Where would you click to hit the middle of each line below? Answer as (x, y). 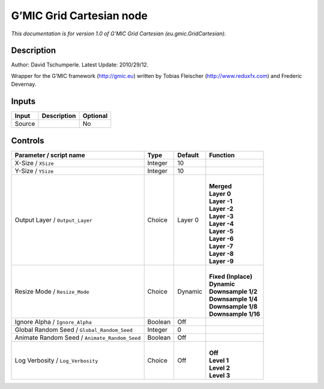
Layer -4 (221, 224)
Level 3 (220, 375)
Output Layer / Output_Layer (54, 220)
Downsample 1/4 (233, 298)
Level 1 (219, 360)
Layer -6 (221, 239)
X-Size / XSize (34, 163)
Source (25, 124)
